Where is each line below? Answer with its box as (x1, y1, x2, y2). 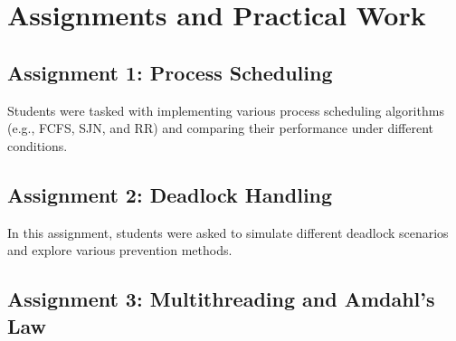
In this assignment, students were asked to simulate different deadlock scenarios (7, 223, 449, 242)
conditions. (7, 136, 68, 155)
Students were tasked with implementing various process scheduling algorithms (7, 100, 444, 119)
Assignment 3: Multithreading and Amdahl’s (7, 285, 435, 313)
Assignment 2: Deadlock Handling (7, 180, 333, 208)
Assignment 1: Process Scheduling (7, 58, 333, 86)
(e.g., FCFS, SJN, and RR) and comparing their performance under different (7, 118, 434, 137)
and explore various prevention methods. (7, 241, 233, 260)
